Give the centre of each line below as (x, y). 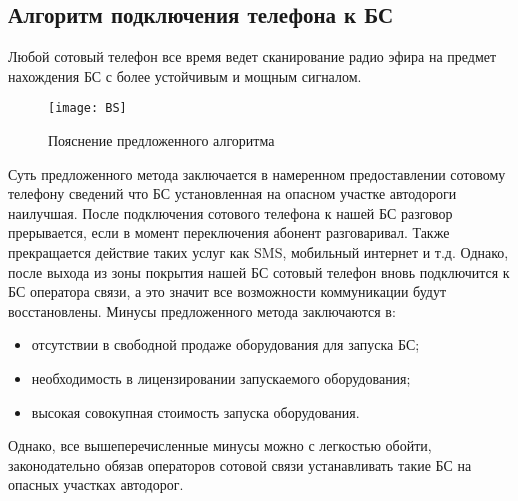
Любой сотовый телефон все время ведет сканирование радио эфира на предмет (252, 56)
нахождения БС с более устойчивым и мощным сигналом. (185, 75)
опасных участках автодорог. (96, 484)
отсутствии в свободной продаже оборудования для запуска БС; (225, 344)
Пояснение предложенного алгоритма (161, 140)
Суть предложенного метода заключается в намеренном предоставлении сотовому (257, 173)
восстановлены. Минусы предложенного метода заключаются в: (202, 310)
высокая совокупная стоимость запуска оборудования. (195, 411)
